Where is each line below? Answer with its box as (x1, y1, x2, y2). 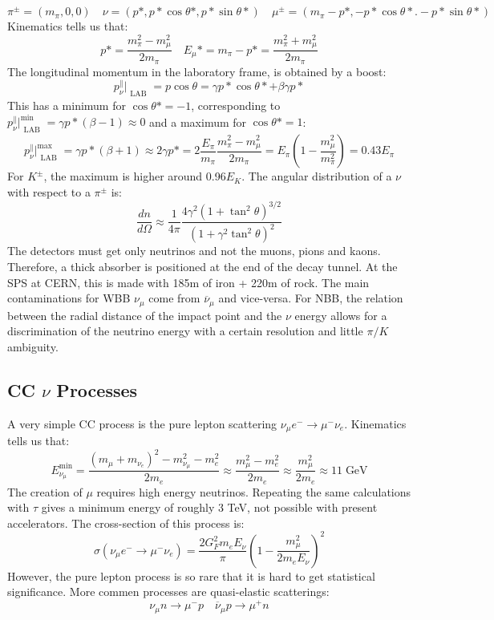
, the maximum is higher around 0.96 (43, 168, 226, 184)
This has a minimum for (7, 97, 126, 114)
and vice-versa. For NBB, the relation (218, 290, 403, 306)
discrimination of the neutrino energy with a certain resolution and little (7, 322, 363, 339)
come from (148, 290, 200, 306)
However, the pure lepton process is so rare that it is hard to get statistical (7, 567, 375, 584)
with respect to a (7, 183, 91, 200)
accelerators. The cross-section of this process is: (7, 514, 245, 531)
